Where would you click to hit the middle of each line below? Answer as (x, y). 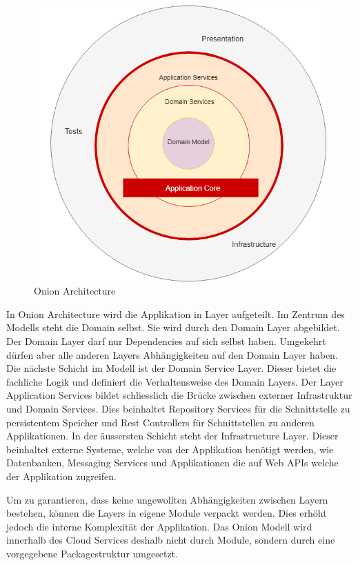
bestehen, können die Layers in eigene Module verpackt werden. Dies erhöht (167, 513)
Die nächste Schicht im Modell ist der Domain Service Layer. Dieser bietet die (171, 368)
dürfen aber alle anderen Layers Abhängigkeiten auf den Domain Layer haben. (172, 354)
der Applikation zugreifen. (61, 476)
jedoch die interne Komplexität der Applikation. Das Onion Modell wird (159, 526)
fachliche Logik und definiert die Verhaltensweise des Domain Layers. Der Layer (175, 381)
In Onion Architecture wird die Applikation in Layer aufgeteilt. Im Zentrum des (176, 314)
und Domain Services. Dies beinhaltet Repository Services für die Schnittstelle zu (178, 408)
